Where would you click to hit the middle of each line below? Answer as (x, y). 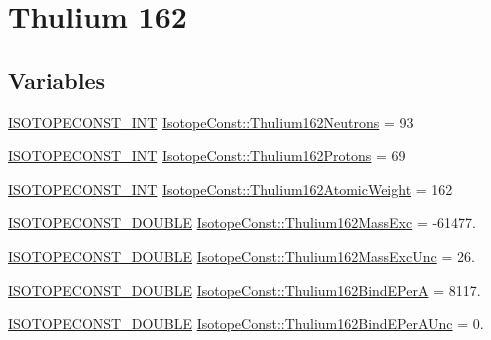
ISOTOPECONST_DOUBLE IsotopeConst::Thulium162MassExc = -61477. (242, 222)
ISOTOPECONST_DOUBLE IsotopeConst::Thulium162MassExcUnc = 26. (241, 255)
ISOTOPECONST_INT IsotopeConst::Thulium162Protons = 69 (207, 155)
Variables (57, 79)
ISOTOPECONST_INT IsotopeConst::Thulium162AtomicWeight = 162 (230, 188)
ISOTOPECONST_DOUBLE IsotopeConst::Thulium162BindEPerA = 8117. (244, 289)
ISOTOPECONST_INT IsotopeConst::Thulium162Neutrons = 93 (211, 121)
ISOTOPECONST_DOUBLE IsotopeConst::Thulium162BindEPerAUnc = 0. (246, 323)
